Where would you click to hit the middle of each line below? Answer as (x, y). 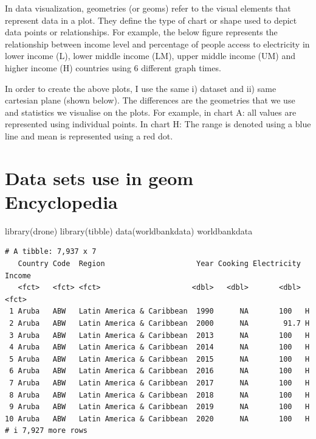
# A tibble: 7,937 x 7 (51, 252)
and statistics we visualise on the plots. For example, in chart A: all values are (151, 112)
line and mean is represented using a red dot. (89, 135)
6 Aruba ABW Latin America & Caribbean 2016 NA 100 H (160, 371)
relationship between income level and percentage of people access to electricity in (157, 44)
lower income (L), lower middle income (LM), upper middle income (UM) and (150, 56)
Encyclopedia (61, 201)
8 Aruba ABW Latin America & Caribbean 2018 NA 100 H (160, 395)
